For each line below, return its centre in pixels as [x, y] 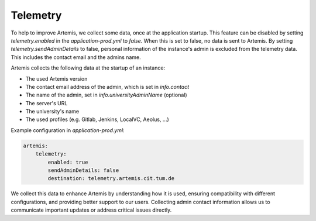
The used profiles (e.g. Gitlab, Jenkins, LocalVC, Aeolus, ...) [97, 119]
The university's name [52, 112]
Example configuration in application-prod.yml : [68, 130]
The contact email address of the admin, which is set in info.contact [107, 87]
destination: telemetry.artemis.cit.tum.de [111, 179]
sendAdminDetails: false [83, 170]
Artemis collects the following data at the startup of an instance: [88, 68]
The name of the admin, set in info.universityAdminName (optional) [106, 95]
